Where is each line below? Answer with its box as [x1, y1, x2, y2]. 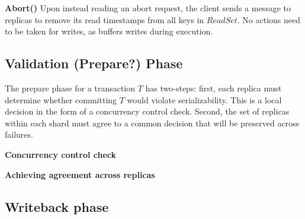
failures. [5, 128, 33, 141]
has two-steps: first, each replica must [145, 81, 282, 94]
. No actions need [237, 13, 301, 26]
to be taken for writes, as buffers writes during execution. [5, 25, 213, 37]
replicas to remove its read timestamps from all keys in [5, 13, 204, 26]
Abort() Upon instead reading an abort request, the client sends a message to [5, 2, 291, 14]
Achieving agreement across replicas [5, 168, 155, 180]
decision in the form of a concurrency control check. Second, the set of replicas [5, 105, 290, 118]
